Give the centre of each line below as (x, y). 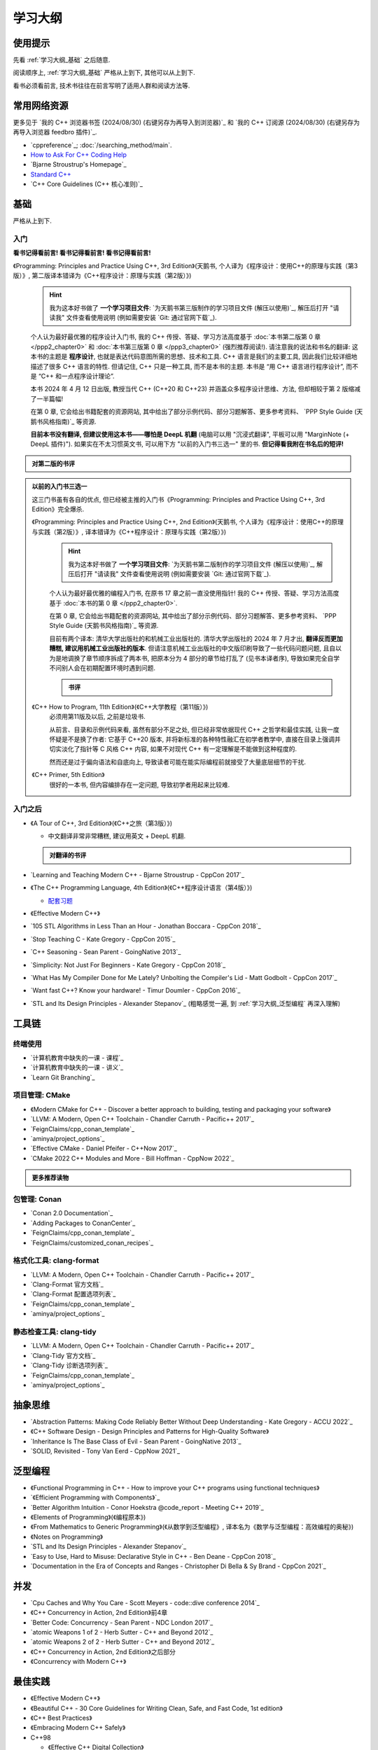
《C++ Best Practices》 (61, 1718)
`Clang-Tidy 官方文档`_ (63, 1355)
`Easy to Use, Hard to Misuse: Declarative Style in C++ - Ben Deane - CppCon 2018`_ (153, 1556)
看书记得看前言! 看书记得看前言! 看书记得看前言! (82, 253)
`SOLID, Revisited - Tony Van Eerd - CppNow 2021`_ (105, 1451)
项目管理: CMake (42, 1095)
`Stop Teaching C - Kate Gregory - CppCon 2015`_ (103, 939)
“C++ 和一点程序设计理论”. (76, 376)
